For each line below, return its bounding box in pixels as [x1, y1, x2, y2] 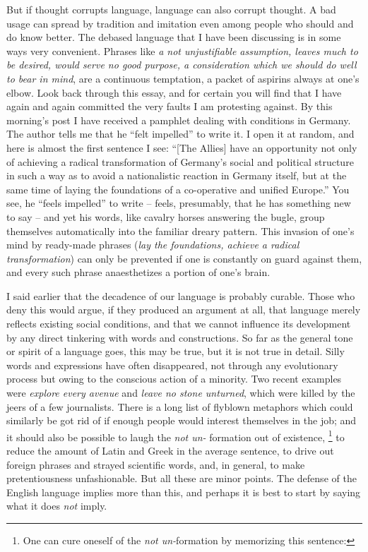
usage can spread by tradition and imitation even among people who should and [6, 16, 354, 30]
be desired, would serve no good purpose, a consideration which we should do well [6, 57, 357, 72]
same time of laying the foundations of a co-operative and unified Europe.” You [6, 181, 350, 196]
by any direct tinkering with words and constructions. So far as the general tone [6, 330, 353, 344]
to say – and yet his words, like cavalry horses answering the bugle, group [6, 209, 325, 224]
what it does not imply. [6, 498, 107, 513]
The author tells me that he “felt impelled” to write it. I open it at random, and [6, 126, 355, 141]
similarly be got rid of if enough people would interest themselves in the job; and [6, 413, 357, 428]
